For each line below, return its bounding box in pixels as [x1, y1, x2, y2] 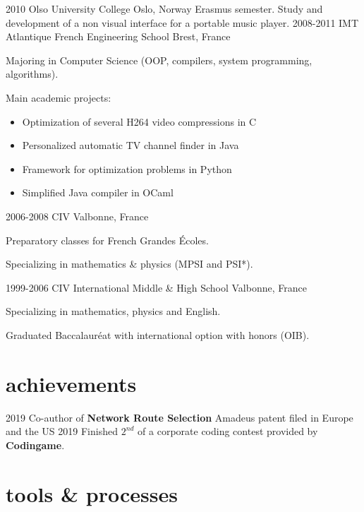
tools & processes [6, 479, 178, 508]
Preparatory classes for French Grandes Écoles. [6, 232, 209, 247]
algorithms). [6, 66, 59, 81]
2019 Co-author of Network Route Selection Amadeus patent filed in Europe [6, 410, 353, 424]
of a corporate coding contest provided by [138, 424, 318, 439]
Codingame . [6, 437, 65, 452]
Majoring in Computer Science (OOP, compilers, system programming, [6, 52, 313, 67]
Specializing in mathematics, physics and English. [6, 304, 221, 318]
